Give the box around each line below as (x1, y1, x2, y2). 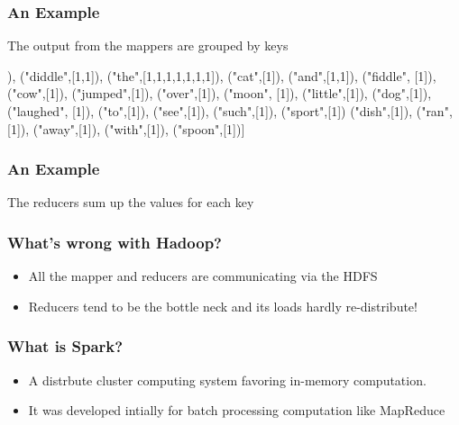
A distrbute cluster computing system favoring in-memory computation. (28, 370, 427, 389)
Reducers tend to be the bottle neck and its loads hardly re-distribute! (28, 296, 418, 315)
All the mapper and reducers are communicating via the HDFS (28, 267, 378, 285)
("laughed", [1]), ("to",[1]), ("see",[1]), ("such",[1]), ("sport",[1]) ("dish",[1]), (7, 102, 413, 120)
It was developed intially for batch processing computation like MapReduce (28, 401, 445, 420)
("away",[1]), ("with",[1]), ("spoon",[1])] (32, 119, 245, 138)
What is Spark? (7, 335, 124, 357)
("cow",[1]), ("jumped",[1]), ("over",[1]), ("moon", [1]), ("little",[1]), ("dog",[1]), (7, 84, 432, 103)
